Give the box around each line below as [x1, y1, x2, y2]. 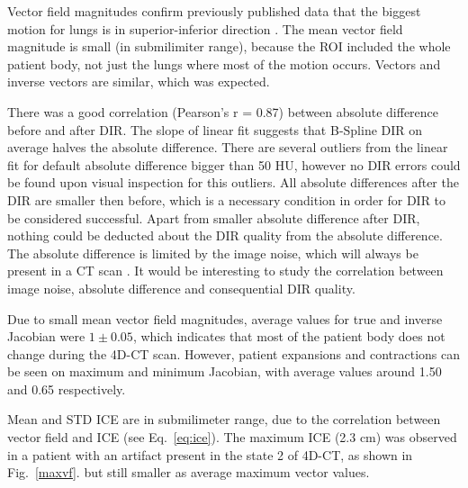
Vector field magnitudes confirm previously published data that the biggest [7, 2, 421, 20]
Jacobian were [7, 327, 85, 346]
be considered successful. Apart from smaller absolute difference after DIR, [7, 208, 420, 227]
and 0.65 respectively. [7, 379, 126, 398]
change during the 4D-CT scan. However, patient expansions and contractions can [7, 344, 461, 363]
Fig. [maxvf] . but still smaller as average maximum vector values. [7, 463, 370, 482]
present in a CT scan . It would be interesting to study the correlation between [7, 261, 444, 280]
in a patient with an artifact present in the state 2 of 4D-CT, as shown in [7, 445, 413, 464]
